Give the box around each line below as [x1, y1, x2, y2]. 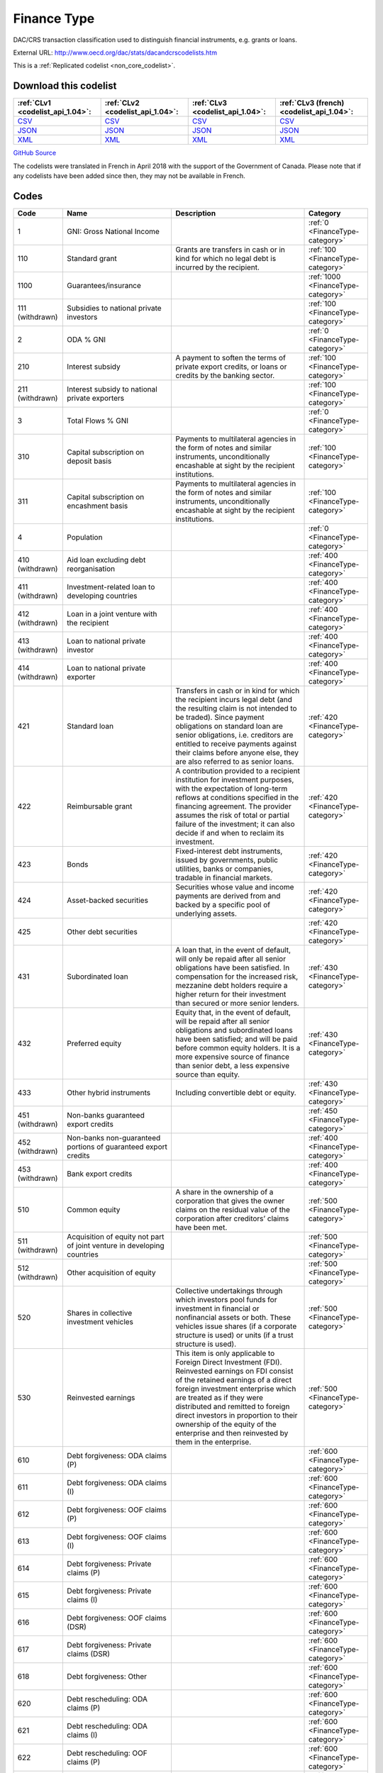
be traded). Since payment [174, 712, 265, 722]
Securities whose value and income [174, 882, 294, 891]
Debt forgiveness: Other [67, 1671, 148, 1681]
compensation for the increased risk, [174, 972, 299, 982]
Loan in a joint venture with [67, 608, 157, 618]
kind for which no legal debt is [174, 253, 277, 263]
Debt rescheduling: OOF [67, 1748, 148, 1758]
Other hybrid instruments [67, 1087, 151, 1097]
